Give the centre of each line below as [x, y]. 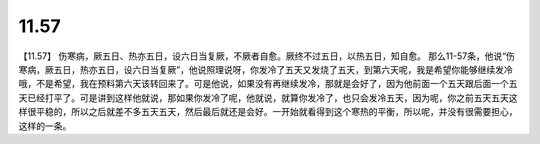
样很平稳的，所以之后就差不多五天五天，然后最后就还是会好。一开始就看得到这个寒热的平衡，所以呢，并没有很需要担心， [268, 112]
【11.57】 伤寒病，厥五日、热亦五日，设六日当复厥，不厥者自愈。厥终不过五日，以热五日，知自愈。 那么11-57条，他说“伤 [266, 56]
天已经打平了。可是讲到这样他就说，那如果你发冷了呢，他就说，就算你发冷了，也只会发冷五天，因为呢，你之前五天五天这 [268, 97]
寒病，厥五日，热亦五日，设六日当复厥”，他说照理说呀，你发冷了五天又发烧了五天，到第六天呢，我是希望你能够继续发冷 [266, 69]
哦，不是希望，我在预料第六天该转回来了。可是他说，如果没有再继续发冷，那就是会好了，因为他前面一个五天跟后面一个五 [268, 84]
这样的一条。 [45, 126]
